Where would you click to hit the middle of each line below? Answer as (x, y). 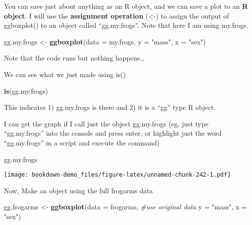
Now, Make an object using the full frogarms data (78, 190)
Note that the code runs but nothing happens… (74, 58)
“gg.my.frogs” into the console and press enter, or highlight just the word (113, 133)
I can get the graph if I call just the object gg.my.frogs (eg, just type (106, 123)
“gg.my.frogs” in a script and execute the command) (82, 142)
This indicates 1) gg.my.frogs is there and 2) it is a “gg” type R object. (110, 107)
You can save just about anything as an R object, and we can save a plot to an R (126, 6)
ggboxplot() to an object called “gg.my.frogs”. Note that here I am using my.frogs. (126, 25)
